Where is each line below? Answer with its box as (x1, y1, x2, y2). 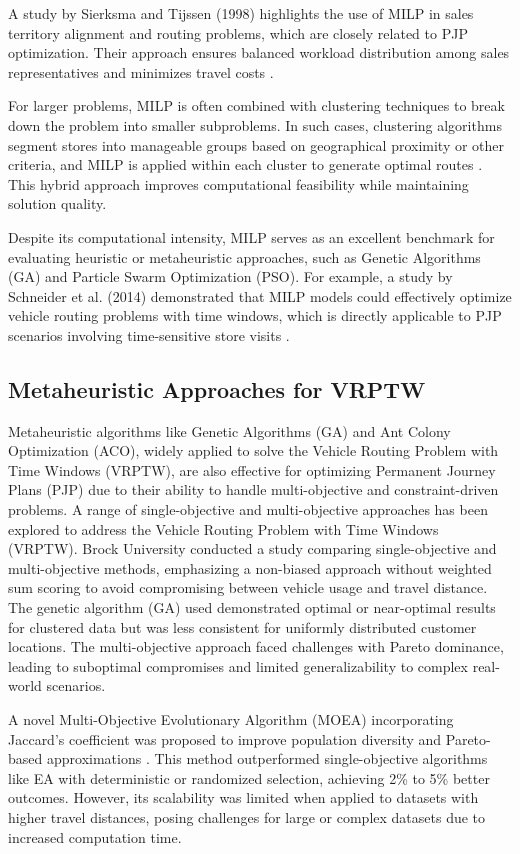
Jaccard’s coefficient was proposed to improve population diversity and (8, 728, 442, 749)
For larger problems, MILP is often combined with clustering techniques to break (8, 95, 505, 116)
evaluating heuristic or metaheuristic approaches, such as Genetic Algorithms (8, 246, 481, 267)
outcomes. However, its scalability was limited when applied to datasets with (8, 787, 479, 808)
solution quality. (8, 193, 107, 214)
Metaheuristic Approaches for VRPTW (8, 373, 426, 404)
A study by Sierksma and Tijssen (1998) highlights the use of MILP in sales (8, 3, 474, 23)
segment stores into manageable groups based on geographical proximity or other (8, 134, 505, 155)
